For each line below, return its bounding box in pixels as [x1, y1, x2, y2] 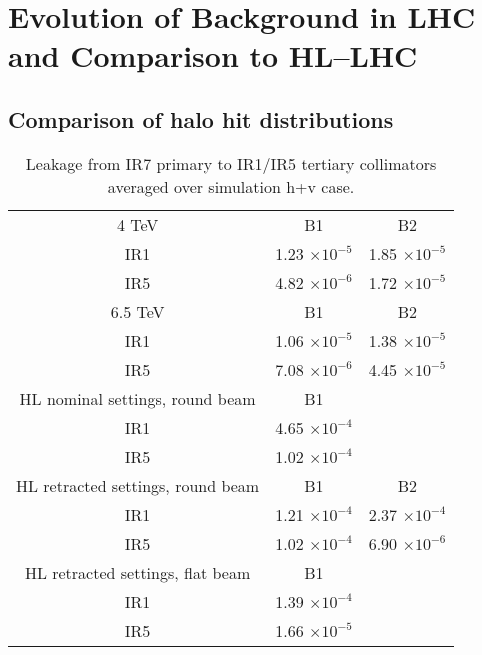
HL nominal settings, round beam [19, 386, 256, 410]
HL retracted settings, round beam [16, 473, 260, 497]
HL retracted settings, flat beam [24, 560, 251, 584]
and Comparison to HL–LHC [8, 35, 418, 76]
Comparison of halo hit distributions [8, 103, 394, 134]
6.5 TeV [110, 299, 165, 323]
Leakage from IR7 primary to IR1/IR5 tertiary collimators [25, 151, 437, 175]
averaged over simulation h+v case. [107, 174, 355, 198]
